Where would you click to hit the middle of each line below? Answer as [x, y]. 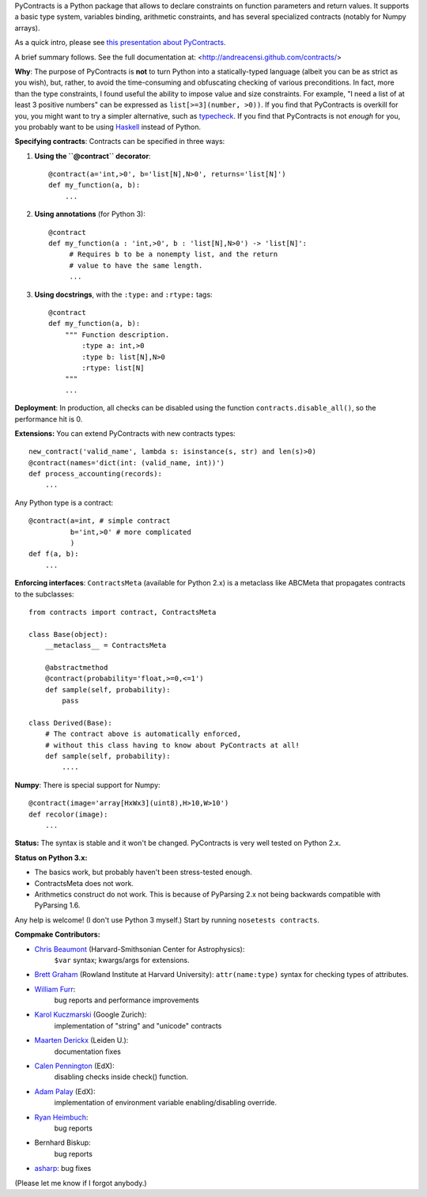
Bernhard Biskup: [62, 1142]
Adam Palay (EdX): [65, 1091]
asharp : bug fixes [63, 1169]
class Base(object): [68, 634]
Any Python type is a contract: [64, 502]
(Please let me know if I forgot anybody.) [81, 1183]
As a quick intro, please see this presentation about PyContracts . [120, 43]
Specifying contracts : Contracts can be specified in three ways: [120, 142]
